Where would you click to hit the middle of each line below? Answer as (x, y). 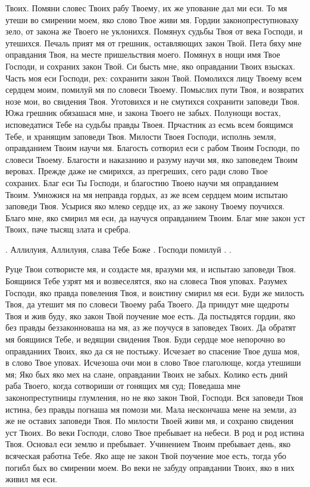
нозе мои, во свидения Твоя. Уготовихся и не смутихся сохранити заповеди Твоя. (153, 101)
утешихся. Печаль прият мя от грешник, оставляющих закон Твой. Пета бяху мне (154, 43)
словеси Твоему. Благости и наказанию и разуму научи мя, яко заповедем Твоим (151, 159)
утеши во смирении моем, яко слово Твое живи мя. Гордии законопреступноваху (152, 19)
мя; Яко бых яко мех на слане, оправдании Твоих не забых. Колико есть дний (147, 374)
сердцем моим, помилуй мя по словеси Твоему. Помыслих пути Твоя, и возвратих (155, 89)
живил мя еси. (32, 479)
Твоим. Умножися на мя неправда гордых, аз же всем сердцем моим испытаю (147, 194)
